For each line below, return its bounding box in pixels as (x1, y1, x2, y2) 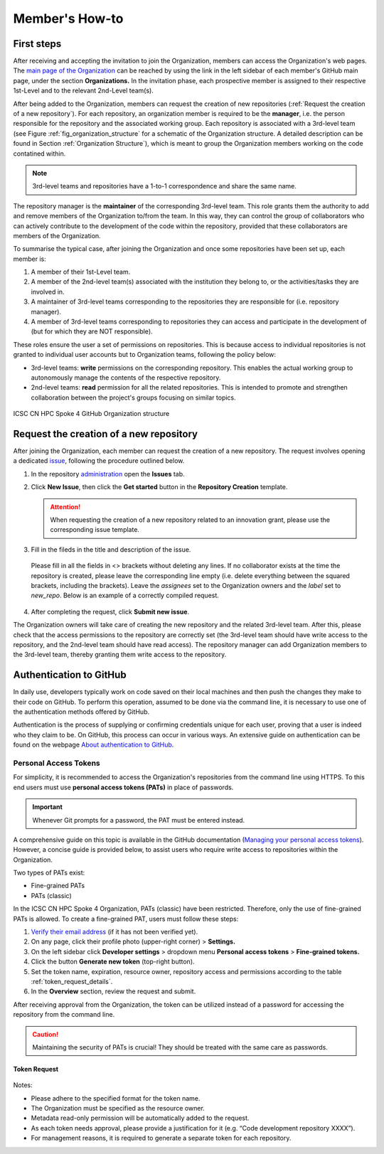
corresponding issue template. (50, 525, 140, 534)
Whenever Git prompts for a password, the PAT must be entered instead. (32, 816, 245, 824)
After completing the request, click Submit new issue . (31, 607, 190, 616)
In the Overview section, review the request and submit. (31, 987, 196, 995)
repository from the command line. (13, 1010, 115, 1019)
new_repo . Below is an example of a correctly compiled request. (31, 591, 220, 600)
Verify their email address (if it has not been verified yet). (31, 928, 198, 936)
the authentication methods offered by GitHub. (13, 707, 149, 716)
